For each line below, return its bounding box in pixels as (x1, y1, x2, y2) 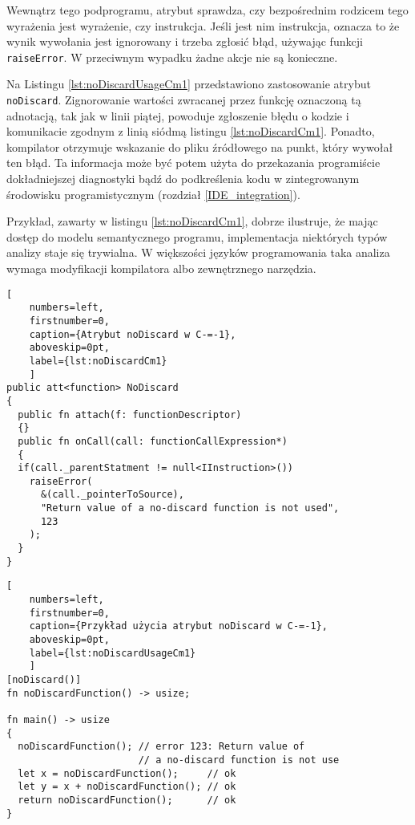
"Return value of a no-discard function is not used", (40, 502, 340, 514)
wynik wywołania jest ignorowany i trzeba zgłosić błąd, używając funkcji (6, 33, 363, 50)
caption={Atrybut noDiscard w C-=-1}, (29, 328, 236, 340)
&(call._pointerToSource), (40, 489, 184, 501)
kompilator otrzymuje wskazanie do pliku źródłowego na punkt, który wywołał (6, 138, 393, 155)
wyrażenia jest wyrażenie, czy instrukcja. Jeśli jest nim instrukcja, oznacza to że (6, 17, 400, 34)
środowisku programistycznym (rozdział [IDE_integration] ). (6, 185, 300, 202)
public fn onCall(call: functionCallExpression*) (18, 435, 288, 447)
